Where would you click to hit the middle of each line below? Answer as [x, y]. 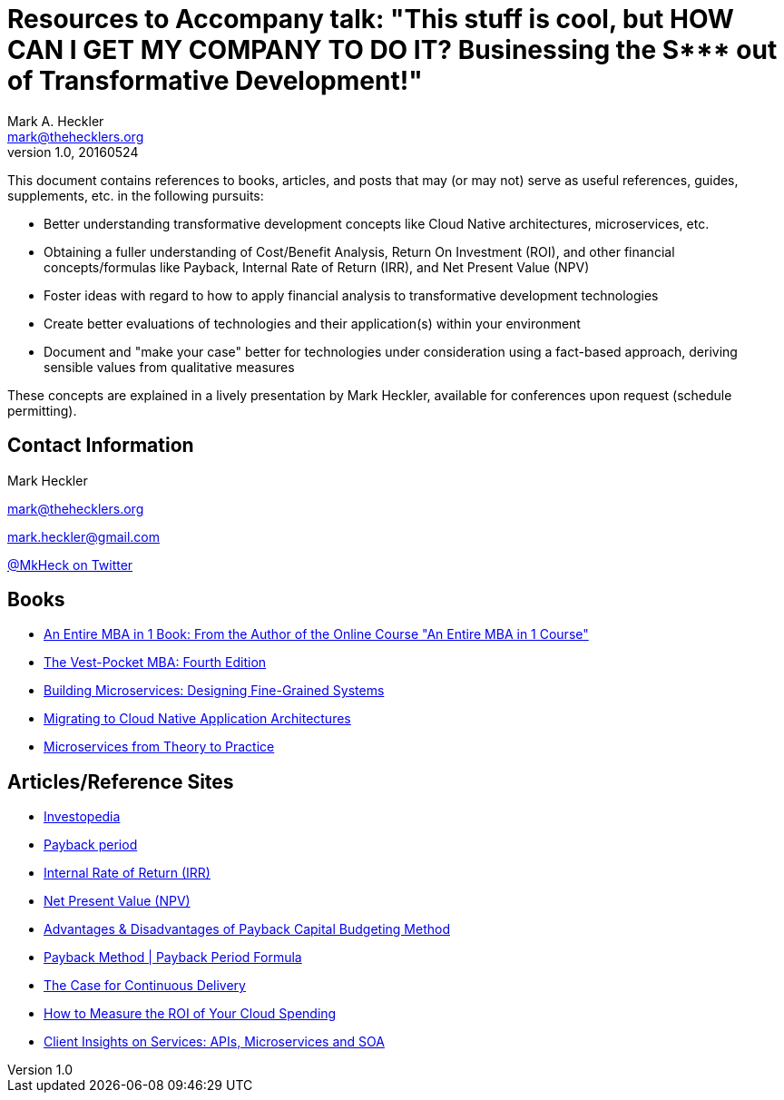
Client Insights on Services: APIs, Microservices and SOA [214, 1042]
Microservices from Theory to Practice [159, 747]
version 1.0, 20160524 [73, 152]
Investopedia [82, 817]
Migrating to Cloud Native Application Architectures [197, 719]
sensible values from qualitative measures [169, 367]
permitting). [42, 410]
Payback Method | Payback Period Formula [173, 958]
